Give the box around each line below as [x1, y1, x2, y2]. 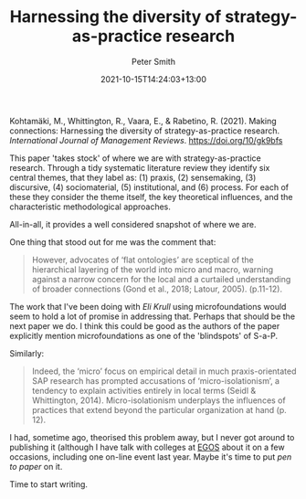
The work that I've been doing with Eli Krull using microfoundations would [9, 301, 287, 312]
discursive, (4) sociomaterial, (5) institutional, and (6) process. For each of [9, 181, 290, 193]
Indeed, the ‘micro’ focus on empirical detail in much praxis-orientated [31, 366, 297, 377]
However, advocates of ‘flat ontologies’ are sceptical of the [31, 254, 254, 265]
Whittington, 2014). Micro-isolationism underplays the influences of [31, 395, 286, 406]
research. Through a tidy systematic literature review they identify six [9, 162, 270, 173]
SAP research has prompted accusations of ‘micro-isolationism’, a [31, 375, 280, 386]
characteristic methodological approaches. [9, 201, 171, 212]
